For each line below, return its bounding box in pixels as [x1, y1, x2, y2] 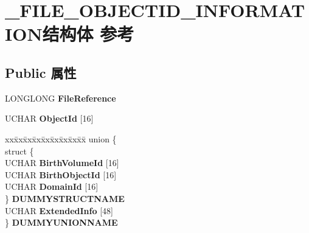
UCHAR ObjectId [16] [5, 112, 94, 125]
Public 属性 [5, 63, 77, 82]
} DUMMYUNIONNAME [5, 216, 118, 229]
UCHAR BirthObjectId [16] [5, 168, 117, 181]
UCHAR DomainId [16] [5, 180, 99, 193]
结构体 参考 [42, 21, 134, 46]
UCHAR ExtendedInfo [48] [5, 204, 113, 217]
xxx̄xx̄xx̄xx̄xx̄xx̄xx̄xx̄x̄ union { [5, 132, 117, 145]
